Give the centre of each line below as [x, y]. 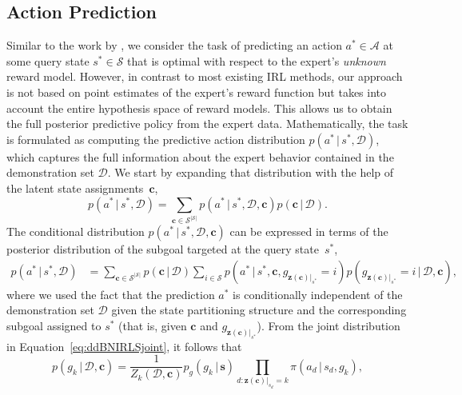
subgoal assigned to [54, 325]
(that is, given [153, 325]
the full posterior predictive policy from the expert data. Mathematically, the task [207, 124]
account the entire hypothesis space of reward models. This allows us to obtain [199, 108]
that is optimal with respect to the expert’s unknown [257, 60]
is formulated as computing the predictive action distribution [156, 139]
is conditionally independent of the [318, 294]
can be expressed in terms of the [309, 231]
